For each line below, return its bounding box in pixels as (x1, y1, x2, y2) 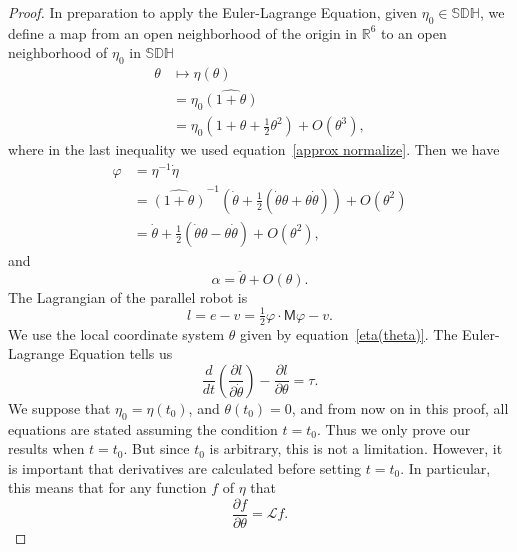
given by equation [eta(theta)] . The (239, 323, 458, 344)
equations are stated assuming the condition (8, 418, 278, 439)
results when (8, 438, 85, 459)
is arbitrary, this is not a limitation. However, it (209, 438, 503, 459)
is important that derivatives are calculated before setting (8, 457, 362, 478)
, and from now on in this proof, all (291, 397, 509, 418)
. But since (123, 438, 190, 459)
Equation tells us (68, 343, 173, 364)
